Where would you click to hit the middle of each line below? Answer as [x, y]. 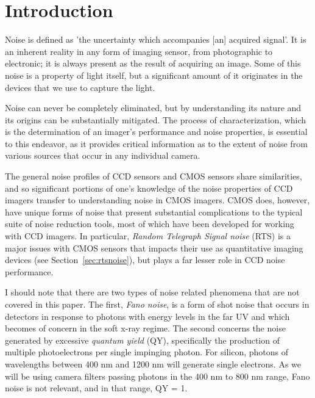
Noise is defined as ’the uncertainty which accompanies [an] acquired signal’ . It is [156, 39]
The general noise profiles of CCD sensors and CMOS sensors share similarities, [154, 176]
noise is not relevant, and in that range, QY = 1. [96, 388]
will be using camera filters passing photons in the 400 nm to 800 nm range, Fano [157, 376]
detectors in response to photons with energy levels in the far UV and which [147, 316]
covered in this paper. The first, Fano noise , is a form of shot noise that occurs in [157, 304]
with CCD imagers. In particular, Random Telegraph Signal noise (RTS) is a [148, 236]
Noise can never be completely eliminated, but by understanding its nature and [153, 108]
